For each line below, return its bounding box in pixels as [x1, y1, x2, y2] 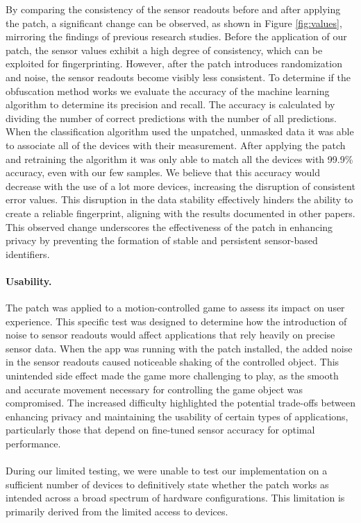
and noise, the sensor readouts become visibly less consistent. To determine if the [6, 69, 351, 84]
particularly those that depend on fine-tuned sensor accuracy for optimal [6, 422, 315, 437]
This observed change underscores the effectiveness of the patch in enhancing [6, 219, 333, 234]
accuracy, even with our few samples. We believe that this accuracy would [6, 165, 320, 180]
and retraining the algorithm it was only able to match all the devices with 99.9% [6, 151, 353, 166]
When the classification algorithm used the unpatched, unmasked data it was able [6, 124, 354, 139]
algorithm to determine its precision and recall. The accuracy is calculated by [6, 97, 335, 112]
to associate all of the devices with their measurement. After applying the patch [6, 137, 346, 152]
